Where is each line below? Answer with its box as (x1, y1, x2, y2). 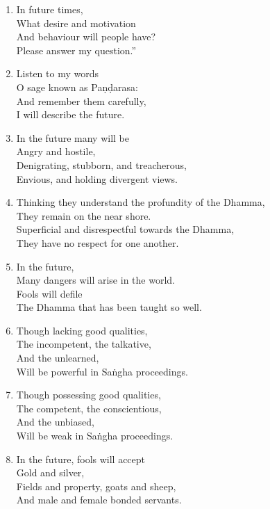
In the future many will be (16, 130, 130, 145)
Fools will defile (16, 286, 83, 300)
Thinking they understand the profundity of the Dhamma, (16, 195, 265, 209)
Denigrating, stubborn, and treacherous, (16, 157, 187, 172)
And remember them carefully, (16, 93, 146, 108)
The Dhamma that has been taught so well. (16, 300, 202, 314)
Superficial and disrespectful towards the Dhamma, (16, 222, 235, 236)
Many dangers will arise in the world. (16, 273, 175, 287)
